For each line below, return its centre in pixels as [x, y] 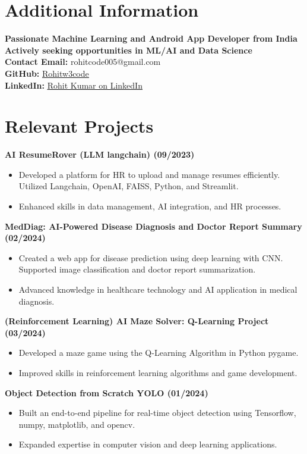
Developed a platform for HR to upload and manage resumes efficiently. [149, 174]
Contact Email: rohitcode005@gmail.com [83, 62]
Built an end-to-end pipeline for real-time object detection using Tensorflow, [157, 413]
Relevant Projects [79, 126]
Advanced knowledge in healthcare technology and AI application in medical [158, 289]
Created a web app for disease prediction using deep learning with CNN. [151, 257]
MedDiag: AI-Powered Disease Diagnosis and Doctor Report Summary [153, 226]
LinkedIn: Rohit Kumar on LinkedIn [74, 85]
